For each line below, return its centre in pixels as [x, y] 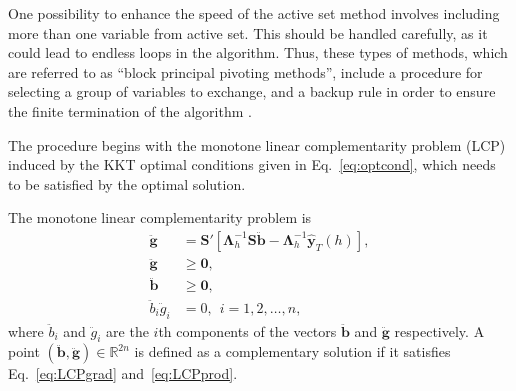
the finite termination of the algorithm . [130, 110]
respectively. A [439, 330]
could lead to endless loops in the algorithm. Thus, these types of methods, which [258, 52]
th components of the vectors [247, 330]
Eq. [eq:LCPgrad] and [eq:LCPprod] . [123, 373]
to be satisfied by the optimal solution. [127, 183]
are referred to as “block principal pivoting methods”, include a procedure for [245, 71]
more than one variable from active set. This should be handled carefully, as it [248, 32]
